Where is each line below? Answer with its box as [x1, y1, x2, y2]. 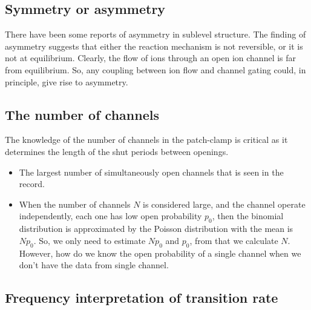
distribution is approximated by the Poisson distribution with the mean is [19, 222, 293, 235]
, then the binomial [212, 209, 284, 222]
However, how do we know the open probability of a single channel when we [19, 246, 301, 259]
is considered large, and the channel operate [143, 197, 306, 210]
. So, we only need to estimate [33, 234, 146, 246]
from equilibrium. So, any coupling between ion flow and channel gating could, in [5, 63, 306, 76]
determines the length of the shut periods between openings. [5, 145, 229, 157]
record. [19, 177, 45, 190]
